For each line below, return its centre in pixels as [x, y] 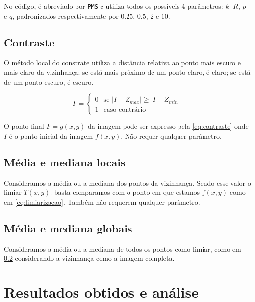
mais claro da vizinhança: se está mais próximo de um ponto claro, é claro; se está [127, 72]
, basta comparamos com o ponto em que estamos [125, 192]
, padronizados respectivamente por [65, 15]
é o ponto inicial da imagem [51, 135]
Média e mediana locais [65, 162]
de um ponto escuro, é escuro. [49, 81]
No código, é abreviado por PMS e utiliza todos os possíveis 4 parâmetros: [114, 6]
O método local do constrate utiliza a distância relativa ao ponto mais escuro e [122, 62]
